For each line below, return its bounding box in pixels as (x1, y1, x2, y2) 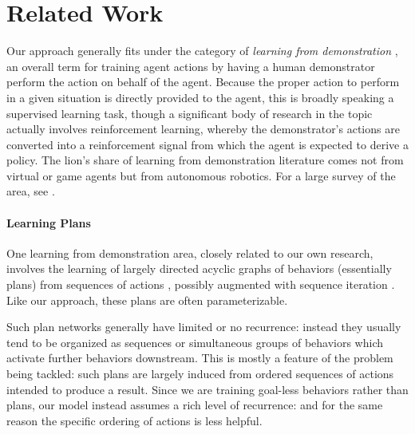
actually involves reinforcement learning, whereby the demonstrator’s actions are (6, 120, 400, 137)
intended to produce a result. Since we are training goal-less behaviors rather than (6, 381, 409, 397)
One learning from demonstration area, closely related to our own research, (6, 244, 373, 261)
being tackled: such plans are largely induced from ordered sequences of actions (6, 365, 394, 382)
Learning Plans (6, 214, 91, 231)
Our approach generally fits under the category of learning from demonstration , (6, 42, 398, 59)
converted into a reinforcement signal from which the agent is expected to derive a (6, 136, 409, 152)
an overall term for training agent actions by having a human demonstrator (6, 57, 375, 74)
